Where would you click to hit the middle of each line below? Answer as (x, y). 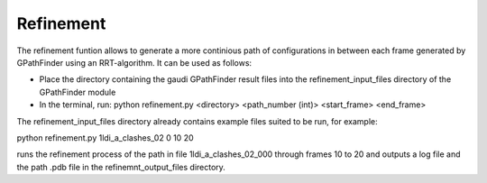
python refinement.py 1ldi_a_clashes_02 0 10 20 (105, 137)
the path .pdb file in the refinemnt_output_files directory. (121, 167)
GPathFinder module (78, 92)
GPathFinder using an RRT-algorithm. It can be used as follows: (134, 62)
